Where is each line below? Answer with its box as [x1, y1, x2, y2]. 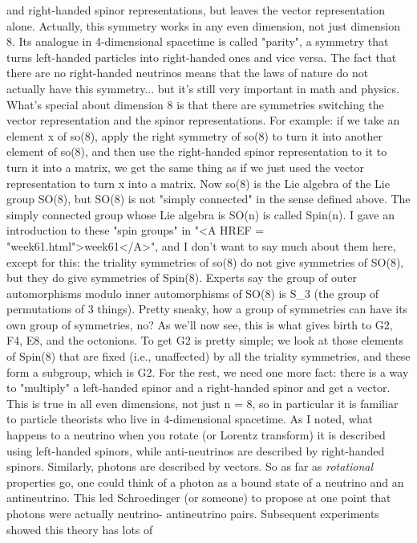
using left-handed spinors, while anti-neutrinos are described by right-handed [6, 442, 385, 459]
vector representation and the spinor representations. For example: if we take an [6, 112, 400, 129]
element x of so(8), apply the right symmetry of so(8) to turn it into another [6, 127, 383, 144]
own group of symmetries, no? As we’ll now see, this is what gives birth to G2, [6, 316, 393, 333]
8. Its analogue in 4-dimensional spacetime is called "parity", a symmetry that [6, 33, 389, 50]
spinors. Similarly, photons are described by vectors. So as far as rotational [6, 458, 374, 475]
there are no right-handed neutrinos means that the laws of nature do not [6, 64, 369, 81]
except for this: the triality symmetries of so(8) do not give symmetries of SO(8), [6, 253, 404, 270]
